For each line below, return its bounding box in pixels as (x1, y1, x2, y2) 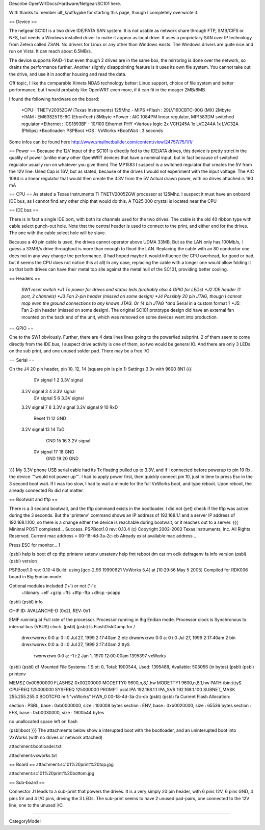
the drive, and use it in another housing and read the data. (9, 71, 127, 77)
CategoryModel (9, 818, 41, 824)
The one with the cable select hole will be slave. (9, 230, 106, 236)
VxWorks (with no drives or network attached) (9, 734, 103, 740)
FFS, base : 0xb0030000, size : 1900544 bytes (9, 709, 104, 715)
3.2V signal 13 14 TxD (21, 427, 65, 432)
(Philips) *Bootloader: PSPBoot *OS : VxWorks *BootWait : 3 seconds (21, 128, 163, 134)
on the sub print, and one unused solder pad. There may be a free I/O (9, 348, 150, 354)
